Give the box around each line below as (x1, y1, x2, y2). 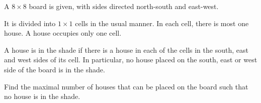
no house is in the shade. (4, 91, 80, 101)
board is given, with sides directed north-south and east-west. (29, 1, 219, 11)
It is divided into (4, 18, 56, 28)
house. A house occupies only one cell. (4, 28, 122, 38)
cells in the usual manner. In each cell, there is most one (75, 18, 249, 28)
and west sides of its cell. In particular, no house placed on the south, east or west (4, 54, 257, 65)
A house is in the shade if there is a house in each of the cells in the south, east (4, 44, 248, 55)
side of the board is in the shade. (4, 64, 105, 74)
